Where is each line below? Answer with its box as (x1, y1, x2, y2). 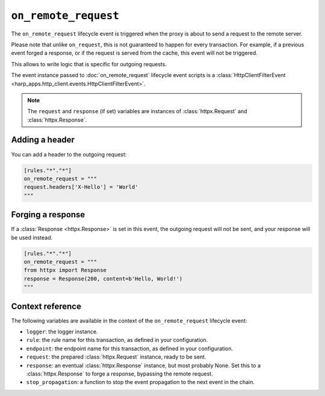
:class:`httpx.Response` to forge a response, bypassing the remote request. (26, 370, 213, 377)
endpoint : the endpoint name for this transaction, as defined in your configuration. (26, 345, 234, 352)
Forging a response (11, 209, 85, 220)
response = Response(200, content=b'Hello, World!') (23, 275, 183, 282)
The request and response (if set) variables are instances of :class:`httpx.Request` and (27, 108, 247, 115)
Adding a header (11, 135, 75, 145)
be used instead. (11, 234, 53, 241)
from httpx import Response (23, 267, 107, 274)
